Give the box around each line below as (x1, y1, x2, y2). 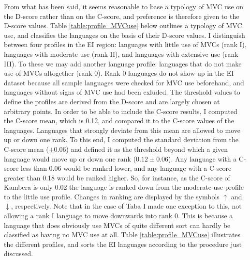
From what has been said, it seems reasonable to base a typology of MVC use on (4, 1, 244, 11)
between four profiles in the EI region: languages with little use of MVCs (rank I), (4, 39, 247, 49)
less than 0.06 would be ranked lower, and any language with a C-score (21, 163, 232, 173)
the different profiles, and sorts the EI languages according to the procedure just (4, 239, 242, 249)
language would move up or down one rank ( (4, 153, 136, 163)
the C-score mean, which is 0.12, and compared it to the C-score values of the (4, 115, 234, 126)
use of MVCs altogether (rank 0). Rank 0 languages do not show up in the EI (4, 68, 234, 78)
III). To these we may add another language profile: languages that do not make (4, 58, 242, 68)
